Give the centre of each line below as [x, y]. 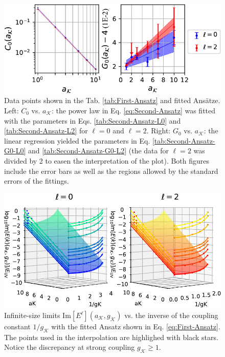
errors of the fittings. [37, 181]
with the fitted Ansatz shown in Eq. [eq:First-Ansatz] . [136, 326]
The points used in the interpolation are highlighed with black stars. [111, 337]
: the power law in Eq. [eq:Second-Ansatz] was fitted [133, 111]
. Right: [159, 131]
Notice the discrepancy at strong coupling [70, 347]
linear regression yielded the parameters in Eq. [77, 140]
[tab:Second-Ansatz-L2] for [46, 131]
